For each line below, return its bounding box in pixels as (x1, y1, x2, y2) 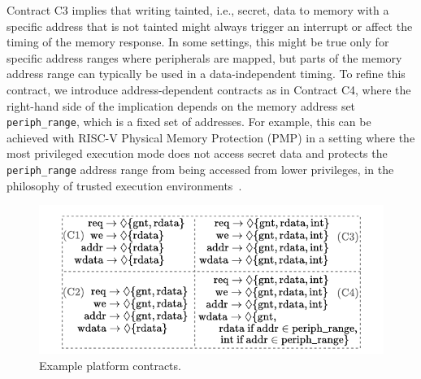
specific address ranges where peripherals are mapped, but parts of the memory (7, 49, 402, 66)
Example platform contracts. (39, 356, 181, 373)
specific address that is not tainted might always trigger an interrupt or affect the (7, 17, 413, 34)
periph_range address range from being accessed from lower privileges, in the (7, 161, 394, 177)
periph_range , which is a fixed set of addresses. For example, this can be (7, 113, 371, 130)
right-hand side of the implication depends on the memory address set (7, 97, 356, 114)
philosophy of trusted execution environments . (7, 176, 242, 194)
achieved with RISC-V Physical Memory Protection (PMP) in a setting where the (7, 129, 415, 146)
